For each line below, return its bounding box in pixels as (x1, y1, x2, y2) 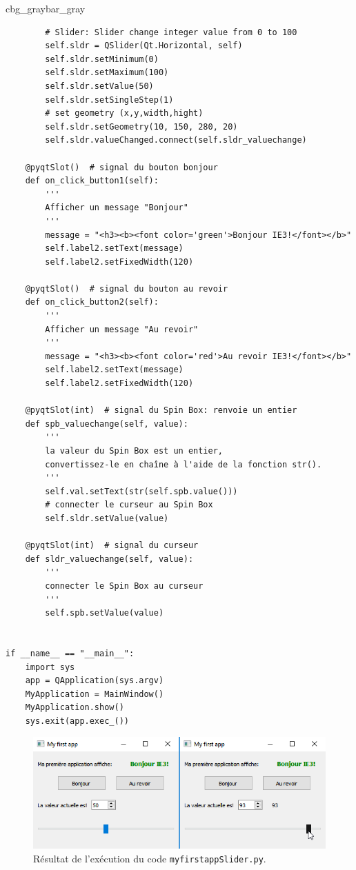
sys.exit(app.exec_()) (25, 716, 129, 726)
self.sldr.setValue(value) (45, 513, 169, 523)
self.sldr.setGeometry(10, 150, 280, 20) (45, 121, 238, 132)
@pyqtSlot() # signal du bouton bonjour (25, 162, 218, 172)
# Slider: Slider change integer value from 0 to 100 (45, 27, 297, 37)
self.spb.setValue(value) (45, 608, 164, 618)
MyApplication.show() (25, 702, 124, 713)
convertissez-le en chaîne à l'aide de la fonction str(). (45, 459, 322, 469)
